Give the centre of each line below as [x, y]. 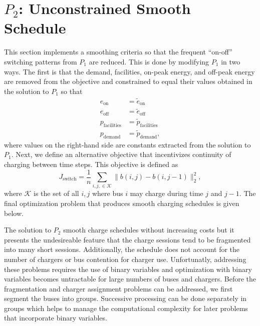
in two [231, 61]
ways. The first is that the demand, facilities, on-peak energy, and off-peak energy [129, 71]
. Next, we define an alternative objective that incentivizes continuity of [121, 154]
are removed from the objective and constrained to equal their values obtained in [128, 81]
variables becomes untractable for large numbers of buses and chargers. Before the [130, 279]
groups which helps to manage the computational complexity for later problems [126, 308]
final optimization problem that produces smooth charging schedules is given [122, 203]
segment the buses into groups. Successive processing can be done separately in [125, 298]
